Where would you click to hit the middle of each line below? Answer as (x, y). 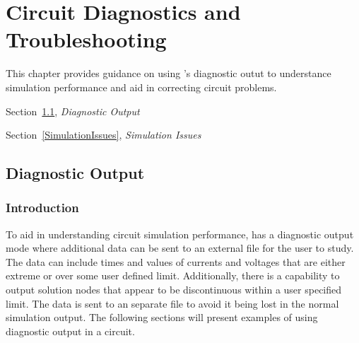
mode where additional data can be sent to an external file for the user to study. (180, 248)
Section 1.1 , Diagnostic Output (73, 111)
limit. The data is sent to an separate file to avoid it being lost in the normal (172, 303)
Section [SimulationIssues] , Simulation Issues (104, 135)
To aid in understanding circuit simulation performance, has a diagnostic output (180, 234)
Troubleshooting (86, 39)
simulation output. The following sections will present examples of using (162, 317)
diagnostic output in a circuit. (70, 331)
